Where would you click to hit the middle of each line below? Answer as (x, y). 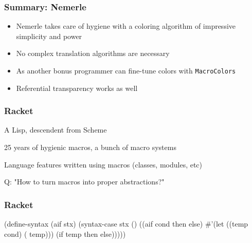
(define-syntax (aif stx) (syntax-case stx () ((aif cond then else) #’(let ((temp (126, 224)
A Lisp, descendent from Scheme (56, 130)
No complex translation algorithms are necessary (93, 53)
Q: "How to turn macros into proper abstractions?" (84, 182)
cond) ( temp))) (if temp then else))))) (65, 233)
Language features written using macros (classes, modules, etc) (103, 164)
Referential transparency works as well (77, 88)
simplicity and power (49, 36)
